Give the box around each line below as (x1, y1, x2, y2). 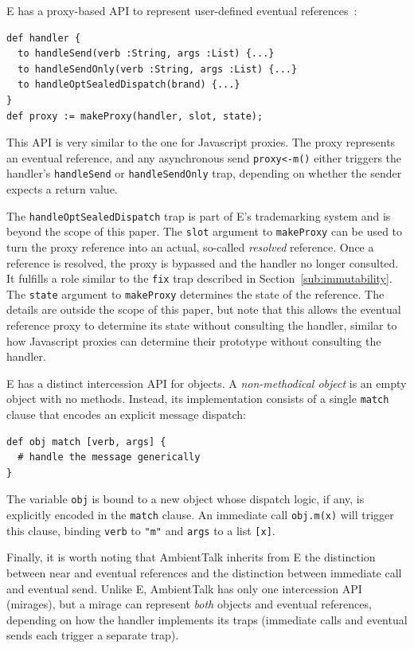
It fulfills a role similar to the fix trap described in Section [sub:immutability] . (6, 270, 393, 287)
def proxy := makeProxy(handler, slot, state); (6, 110, 264, 122)
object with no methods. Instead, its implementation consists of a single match (6, 390, 389, 407)
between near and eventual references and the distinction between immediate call (6, 565, 402, 581)
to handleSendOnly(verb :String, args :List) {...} (18, 63, 298, 75)
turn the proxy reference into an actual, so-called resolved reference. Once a (6, 238, 374, 255)
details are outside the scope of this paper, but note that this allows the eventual (6, 301, 401, 318)
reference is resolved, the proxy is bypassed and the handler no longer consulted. (6, 254, 399, 271)
